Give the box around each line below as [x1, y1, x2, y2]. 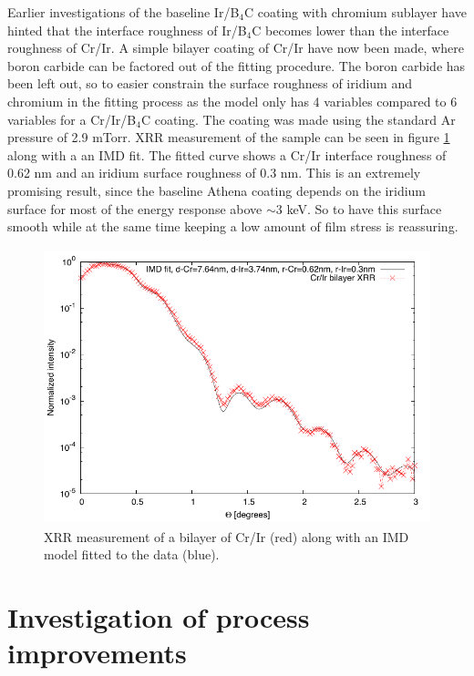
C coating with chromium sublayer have [243, 3, 467, 21]
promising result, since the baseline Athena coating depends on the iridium [7, 180, 427, 200]
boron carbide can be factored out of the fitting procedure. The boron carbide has [7, 56, 466, 75]
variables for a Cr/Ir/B [7, 109, 137, 128]
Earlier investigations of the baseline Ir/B [7, 3, 240, 21]
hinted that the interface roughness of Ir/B [7, 20, 247, 39]
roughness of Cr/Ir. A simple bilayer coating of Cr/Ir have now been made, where [7, 38, 464, 57]
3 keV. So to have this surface [275, 199, 442, 218]
